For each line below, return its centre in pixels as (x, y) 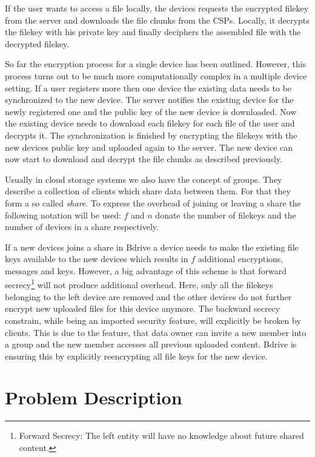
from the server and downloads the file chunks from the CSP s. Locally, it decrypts (157, 20)
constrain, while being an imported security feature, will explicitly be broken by (153, 320)
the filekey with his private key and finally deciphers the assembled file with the (153, 32)
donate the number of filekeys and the (226, 215)
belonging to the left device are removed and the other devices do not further (148, 296)
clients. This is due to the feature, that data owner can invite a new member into (156, 332)
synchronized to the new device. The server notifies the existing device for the (149, 100)
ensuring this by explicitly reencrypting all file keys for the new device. (136, 356)
